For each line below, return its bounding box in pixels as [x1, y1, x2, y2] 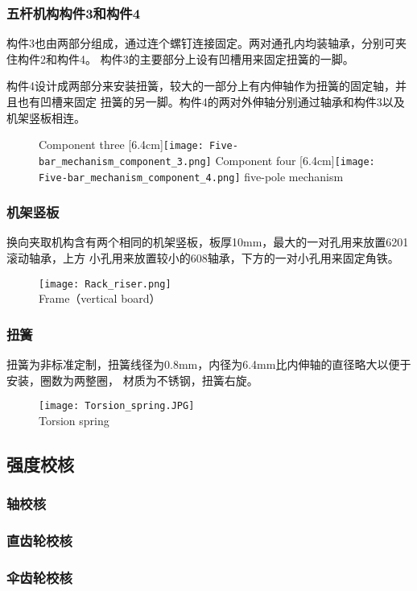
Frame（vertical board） [39, 290, 161, 307]
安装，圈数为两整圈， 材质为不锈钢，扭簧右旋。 [6, 371, 258, 388]
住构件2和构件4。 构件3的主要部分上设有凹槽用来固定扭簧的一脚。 [6, 50, 354, 67]
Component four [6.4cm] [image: [215, 151, 375, 168]
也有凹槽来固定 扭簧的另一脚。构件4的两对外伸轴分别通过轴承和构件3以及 [17, 93, 405, 110]
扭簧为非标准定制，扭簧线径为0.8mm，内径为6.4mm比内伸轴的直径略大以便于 [6, 356, 411, 373]
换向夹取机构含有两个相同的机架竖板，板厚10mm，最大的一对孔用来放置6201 [6, 234, 409, 250]
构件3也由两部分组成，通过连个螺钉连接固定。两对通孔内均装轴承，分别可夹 [6, 35, 407, 52]
